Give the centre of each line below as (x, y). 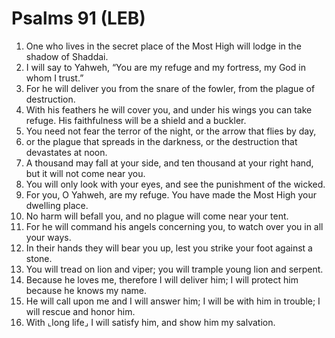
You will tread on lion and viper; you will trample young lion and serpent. (174, 269)
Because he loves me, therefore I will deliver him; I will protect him (162, 279)
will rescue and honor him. (80, 311)
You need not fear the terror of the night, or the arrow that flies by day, (171, 131)
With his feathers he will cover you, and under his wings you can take (169, 109)
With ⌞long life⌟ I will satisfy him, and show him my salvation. (150, 322)
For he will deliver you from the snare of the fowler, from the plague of (170, 88)
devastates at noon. (66, 152)
